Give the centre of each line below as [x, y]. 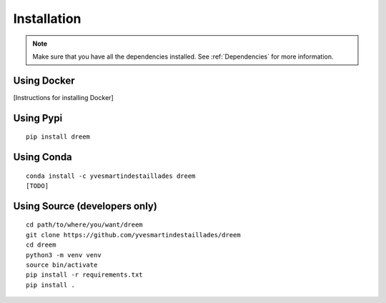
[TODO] [38, 186]
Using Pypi [38, 118]
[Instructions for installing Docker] [63, 97]
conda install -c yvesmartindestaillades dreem [111, 176]
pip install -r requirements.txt [84, 275]
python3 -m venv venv [64, 255]
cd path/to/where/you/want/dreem [84, 225]
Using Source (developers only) [85, 206]
